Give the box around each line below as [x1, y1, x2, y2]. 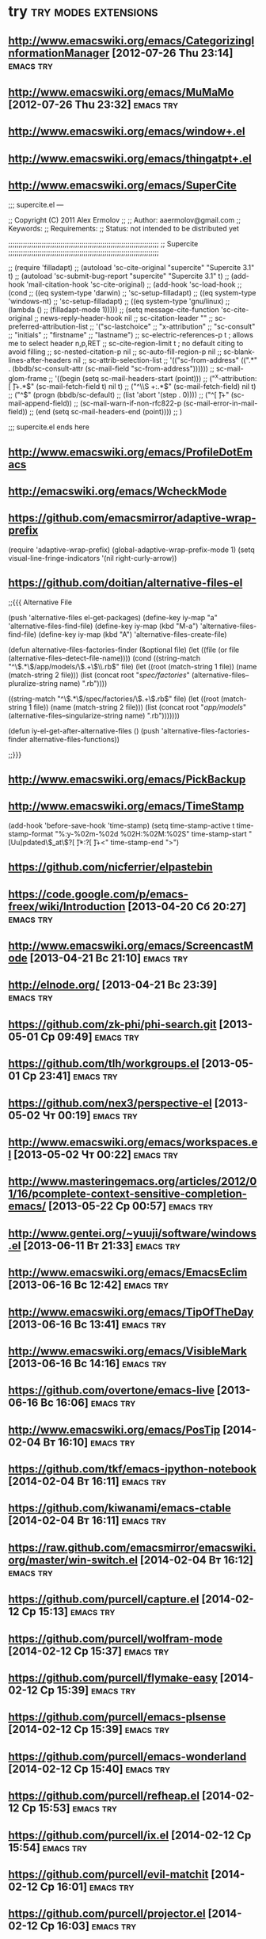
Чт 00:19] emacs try [42, 1108, 139, 1122]
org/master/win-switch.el [8, 1553, 139, 1567]
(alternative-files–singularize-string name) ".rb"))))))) [8, 710, 180, 720]
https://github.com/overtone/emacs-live [8, 1384, 215, 1397]
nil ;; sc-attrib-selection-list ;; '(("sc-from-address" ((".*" [73, 355, 258, 364]
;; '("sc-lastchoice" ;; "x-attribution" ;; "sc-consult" [89, 322, 256, 331]
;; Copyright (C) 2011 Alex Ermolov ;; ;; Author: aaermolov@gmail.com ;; [8, 215, 241, 224]
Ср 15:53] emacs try [21, 1801, 117, 1815]
